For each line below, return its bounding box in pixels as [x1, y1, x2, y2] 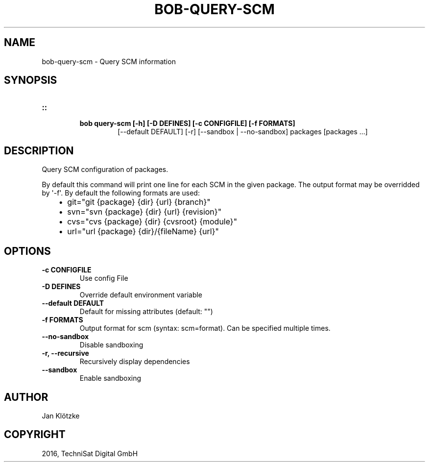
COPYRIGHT [4, 428, 66, 441]
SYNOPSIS [4, 74, 57, 87]
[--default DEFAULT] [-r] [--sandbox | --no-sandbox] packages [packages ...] [118, 127, 368, 136]
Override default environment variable [79, 291, 203, 299]
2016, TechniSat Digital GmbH [42, 449, 138, 458]
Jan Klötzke [42, 411, 80, 420]
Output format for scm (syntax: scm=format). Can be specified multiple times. [79, 324, 331, 333]
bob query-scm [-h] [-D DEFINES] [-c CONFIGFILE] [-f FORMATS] [79, 119, 295, 128]
